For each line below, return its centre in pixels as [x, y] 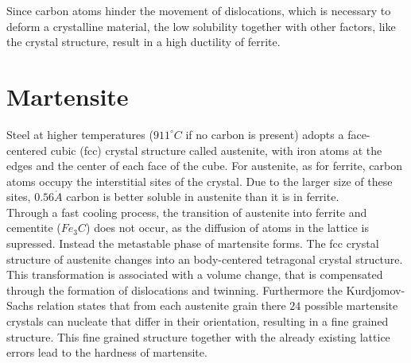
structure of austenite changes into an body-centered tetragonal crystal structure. [205, 259]
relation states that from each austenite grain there [161, 305]
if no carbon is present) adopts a [265, 134]
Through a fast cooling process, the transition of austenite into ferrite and [187, 212]
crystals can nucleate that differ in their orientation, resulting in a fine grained [198, 321]
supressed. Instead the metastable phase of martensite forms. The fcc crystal [193, 243]
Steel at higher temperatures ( [80, 134]
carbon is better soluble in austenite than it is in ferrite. [203, 197]
